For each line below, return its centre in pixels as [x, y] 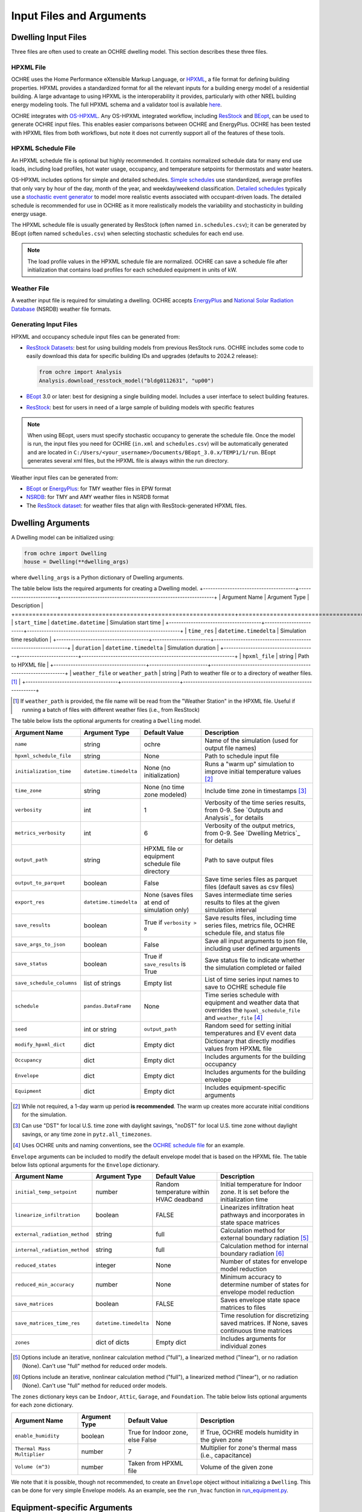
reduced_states [36, 1265]
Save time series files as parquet [251, 879]
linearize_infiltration [47, 1215]
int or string [100, 1029]
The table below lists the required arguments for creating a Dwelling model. [105, 588]
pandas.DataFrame [107, 1006]
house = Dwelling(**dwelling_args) [76, 562]
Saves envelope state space [260, 1300]
